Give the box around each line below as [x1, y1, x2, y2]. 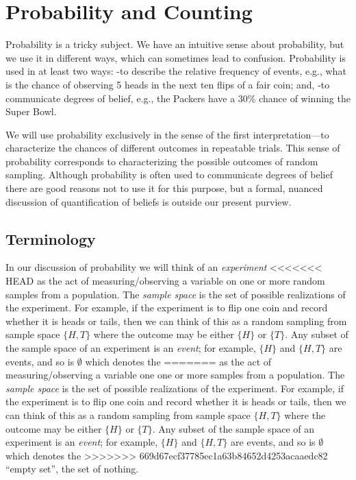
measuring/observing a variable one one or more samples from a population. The [5, 368, 345, 382]
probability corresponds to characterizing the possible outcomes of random [5, 154, 318, 168]
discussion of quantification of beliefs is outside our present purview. [5, 194, 292, 208]
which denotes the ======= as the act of [85, 354, 272, 368]
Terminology [5, 228, 96, 249]
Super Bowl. [5, 104, 57, 119]
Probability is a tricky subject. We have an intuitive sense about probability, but [5, 37, 344, 51]
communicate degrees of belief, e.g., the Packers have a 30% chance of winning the [5, 91, 351, 105]
